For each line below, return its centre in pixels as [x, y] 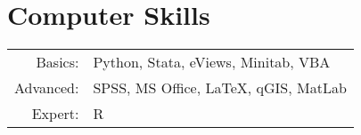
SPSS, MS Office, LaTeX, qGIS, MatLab [220, 88]
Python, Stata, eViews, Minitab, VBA [212, 62]
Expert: [55, 114]
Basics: [57, 62]
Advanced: [47, 88]
